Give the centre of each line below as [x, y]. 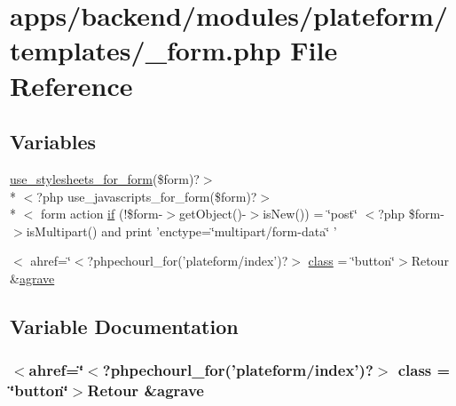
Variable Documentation [124, 326]
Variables [53, 142]
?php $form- [411, 214]
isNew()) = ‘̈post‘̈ [310, 214]
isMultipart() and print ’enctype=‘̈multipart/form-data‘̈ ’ [181, 231]
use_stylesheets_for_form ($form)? [105, 178]
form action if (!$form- [102, 214]
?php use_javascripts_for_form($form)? [147, 196]
